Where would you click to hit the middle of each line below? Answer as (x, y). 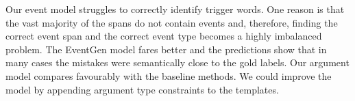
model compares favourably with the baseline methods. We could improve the (169, 75)
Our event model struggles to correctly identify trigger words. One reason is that (175, 9)
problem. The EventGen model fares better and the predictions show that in (166, 49)
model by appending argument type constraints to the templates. (142, 89)
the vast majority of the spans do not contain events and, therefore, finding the (172, 22)
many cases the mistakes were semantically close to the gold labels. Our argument (177, 62)
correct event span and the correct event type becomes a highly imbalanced (164, 36)
